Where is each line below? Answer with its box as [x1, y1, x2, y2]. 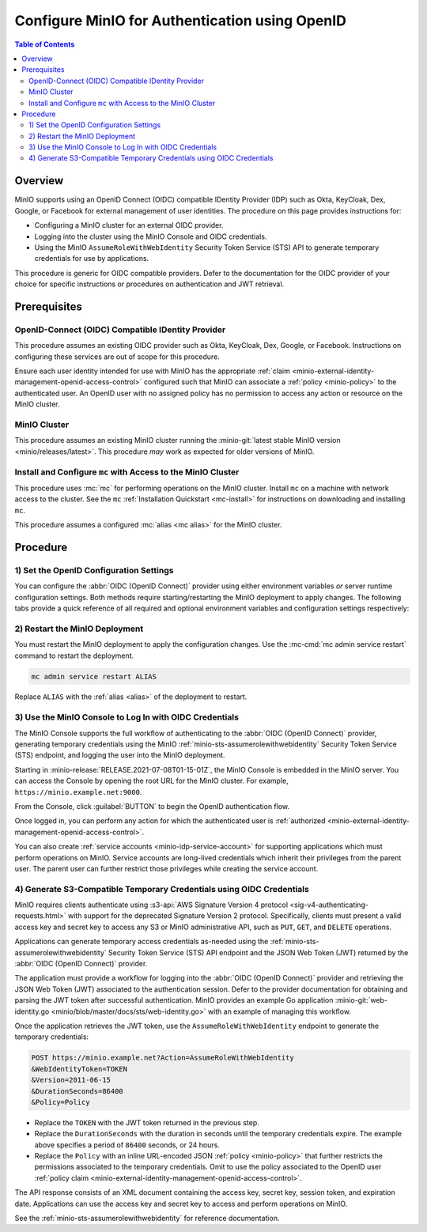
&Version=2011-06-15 [31, 1075, 111, 1085]
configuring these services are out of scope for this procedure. [14, 352, 221, 361]
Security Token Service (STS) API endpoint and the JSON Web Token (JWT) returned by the [108, 947, 409, 957]
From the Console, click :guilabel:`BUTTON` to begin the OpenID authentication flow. [14, 801, 290, 811]
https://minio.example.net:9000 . [14, 787, 142, 796]
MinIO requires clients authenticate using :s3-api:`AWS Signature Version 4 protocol [14, 900, 289, 909]
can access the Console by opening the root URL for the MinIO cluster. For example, [14, 776, 289, 786]
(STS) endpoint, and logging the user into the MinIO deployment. [14, 750, 225, 760]
